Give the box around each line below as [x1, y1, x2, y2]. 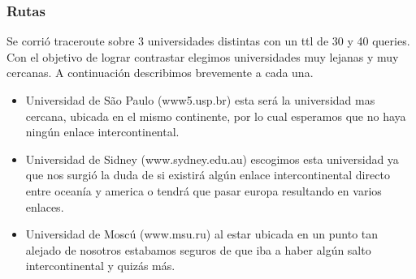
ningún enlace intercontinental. [25, 123, 180, 140]
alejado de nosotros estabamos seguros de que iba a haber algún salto [25, 241, 371, 258]
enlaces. [25, 198, 64, 215]
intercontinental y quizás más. [25, 257, 175, 274]
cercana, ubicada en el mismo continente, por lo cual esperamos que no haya [25, 107, 406, 124]
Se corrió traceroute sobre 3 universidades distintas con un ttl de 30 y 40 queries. [6, 32, 410, 49]
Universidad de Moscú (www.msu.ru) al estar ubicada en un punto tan [25, 225, 379, 243]
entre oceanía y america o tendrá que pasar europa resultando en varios [25, 182, 382, 199]
